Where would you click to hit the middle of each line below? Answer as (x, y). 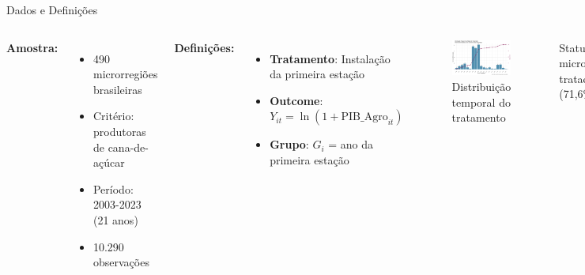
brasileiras (117, 89)
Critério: (113, 116)
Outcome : (296, 100)
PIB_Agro (364, 117)
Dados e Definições (52, 9)
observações (121, 262)
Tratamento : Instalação (330, 58)
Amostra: (32, 47)
